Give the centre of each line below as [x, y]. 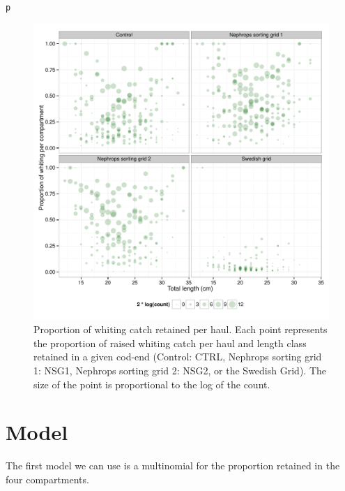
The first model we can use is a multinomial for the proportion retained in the [173, 466]
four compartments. [47, 479]
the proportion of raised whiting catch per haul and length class [170, 343]
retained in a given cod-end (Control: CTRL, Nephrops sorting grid [178, 357]
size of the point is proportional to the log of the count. [152, 384]
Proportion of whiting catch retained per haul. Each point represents [181, 329]
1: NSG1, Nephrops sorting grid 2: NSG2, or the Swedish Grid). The [180, 371]
